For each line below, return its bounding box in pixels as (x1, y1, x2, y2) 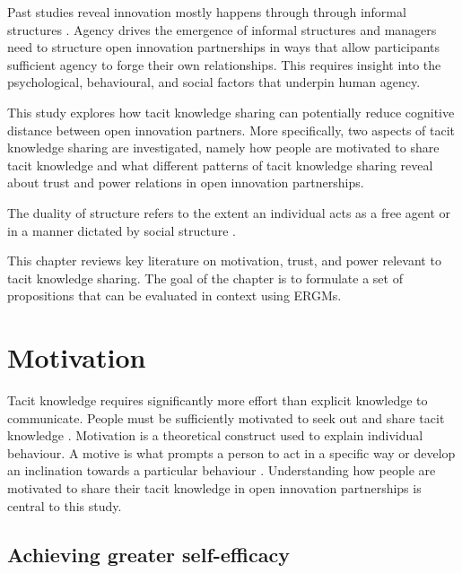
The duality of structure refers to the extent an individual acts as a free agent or (7, 203, 451, 221)
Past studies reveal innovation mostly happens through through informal (7, 3, 406, 21)
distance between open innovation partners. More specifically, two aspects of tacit (7, 120, 456, 139)
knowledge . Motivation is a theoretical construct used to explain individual (7, 426, 423, 445)
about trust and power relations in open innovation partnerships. (7, 173, 364, 192)
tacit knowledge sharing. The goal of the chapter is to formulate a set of (7, 268, 403, 287)
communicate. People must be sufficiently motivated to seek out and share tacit (7, 408, 445, 427)
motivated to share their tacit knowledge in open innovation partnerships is (7, 479, 422, 497)
